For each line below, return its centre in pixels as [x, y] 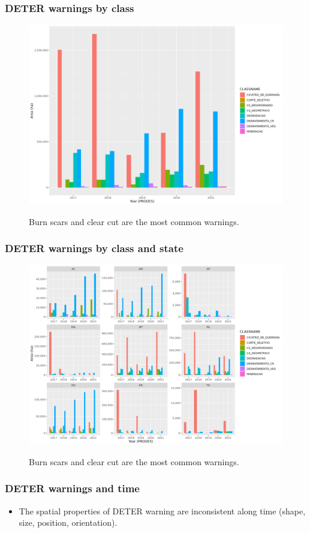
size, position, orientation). [68, 522]
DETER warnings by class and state [94, 248]
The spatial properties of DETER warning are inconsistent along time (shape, [162, 510]
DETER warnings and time [72, 488]
